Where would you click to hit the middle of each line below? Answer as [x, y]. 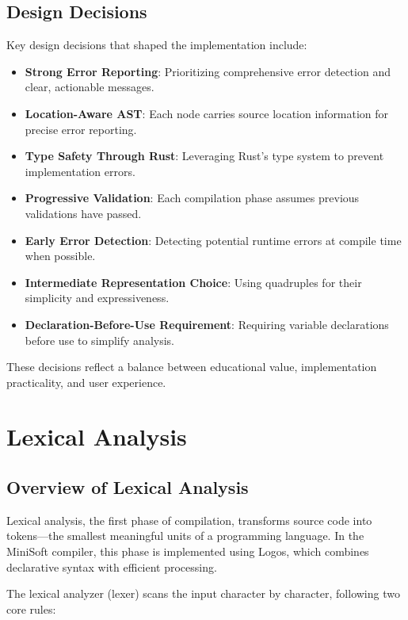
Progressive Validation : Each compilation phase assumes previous [192, 198]
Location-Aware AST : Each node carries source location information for [207, 113]
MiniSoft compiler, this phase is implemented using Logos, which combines [188, 551]
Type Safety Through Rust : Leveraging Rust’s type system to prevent [204, 156]
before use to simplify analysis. [99, 340]
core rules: [31, 609]
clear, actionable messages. [90, 87]
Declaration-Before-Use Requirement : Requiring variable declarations [207, 324]
